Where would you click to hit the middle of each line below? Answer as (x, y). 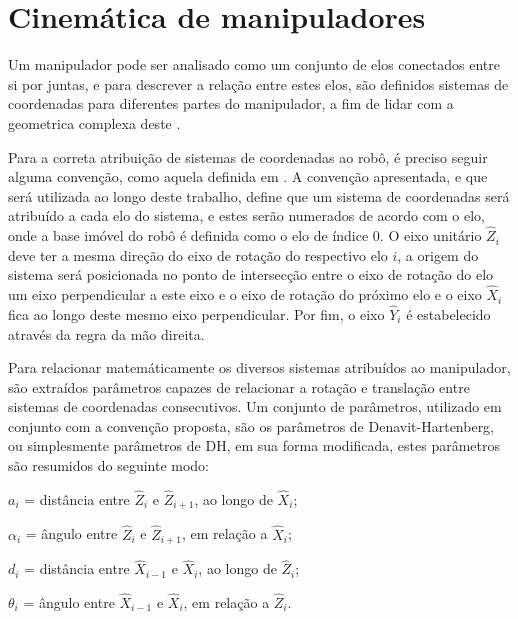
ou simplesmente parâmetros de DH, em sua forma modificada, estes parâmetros (254, 445)
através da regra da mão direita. (106, 333)
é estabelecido (448, 313)
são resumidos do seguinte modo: (108, 465)
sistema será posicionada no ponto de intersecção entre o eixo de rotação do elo (251, 274)
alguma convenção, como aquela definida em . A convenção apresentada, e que (248, 176)
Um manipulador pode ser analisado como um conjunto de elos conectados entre (254, 64)
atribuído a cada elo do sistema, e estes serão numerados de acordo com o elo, (246, 215)
